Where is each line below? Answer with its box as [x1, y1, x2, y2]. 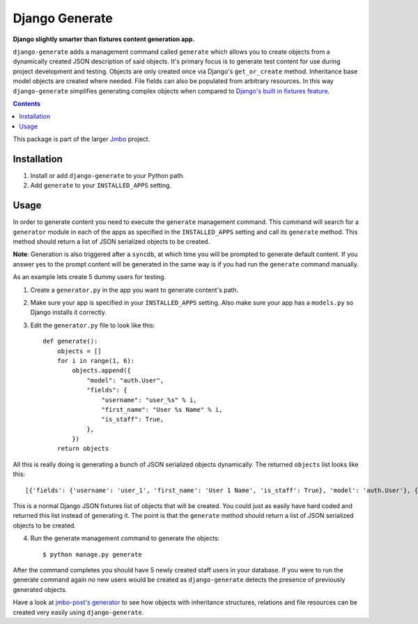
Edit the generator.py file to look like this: [30, 321, 155, 329]
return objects [56, 445, 109, 453]
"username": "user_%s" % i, [101, 396, 198, 404]
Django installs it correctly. [30, 308, 107, 317]
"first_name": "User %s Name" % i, [101, 406, 223, 413]
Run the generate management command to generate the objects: [30, 534, 220, 542]
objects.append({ [72, 366, 132, 375]
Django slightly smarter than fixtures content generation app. [13, 35, 195, 43]
